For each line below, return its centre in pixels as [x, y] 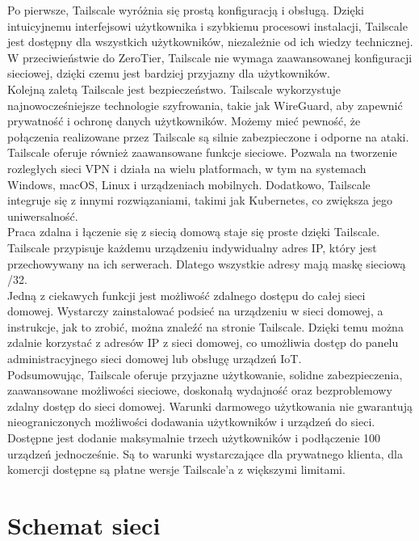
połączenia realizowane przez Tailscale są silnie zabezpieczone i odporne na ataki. [208, 136]
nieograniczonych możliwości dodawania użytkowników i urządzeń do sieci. [191, 422]
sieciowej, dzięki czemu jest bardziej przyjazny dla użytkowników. [169, 73]
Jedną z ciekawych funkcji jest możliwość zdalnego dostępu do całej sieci [186, 295]
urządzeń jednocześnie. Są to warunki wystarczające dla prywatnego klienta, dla [205, 453]
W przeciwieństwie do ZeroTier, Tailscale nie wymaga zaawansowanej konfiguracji [210, 57]
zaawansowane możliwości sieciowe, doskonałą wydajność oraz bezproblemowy [200, 390]
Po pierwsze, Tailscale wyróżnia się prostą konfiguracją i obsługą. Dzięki [186, 10]
